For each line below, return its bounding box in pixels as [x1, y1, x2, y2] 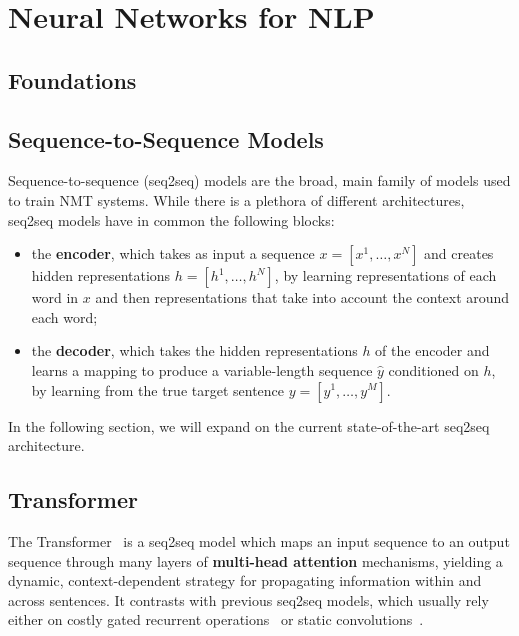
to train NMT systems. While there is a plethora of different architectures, [8, 189, 465, 210]
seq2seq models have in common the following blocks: [8, 209, 335, 230]
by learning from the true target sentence [31, 379, 285, 400]
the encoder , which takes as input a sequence [31, 243, 315, 264]
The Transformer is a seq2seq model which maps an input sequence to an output [8, 530, 510, 551]
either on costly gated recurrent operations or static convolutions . [8, 609, 424, 630]
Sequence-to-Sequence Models [8, 123, 324, 154]
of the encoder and [375, 340, 490, 361]
